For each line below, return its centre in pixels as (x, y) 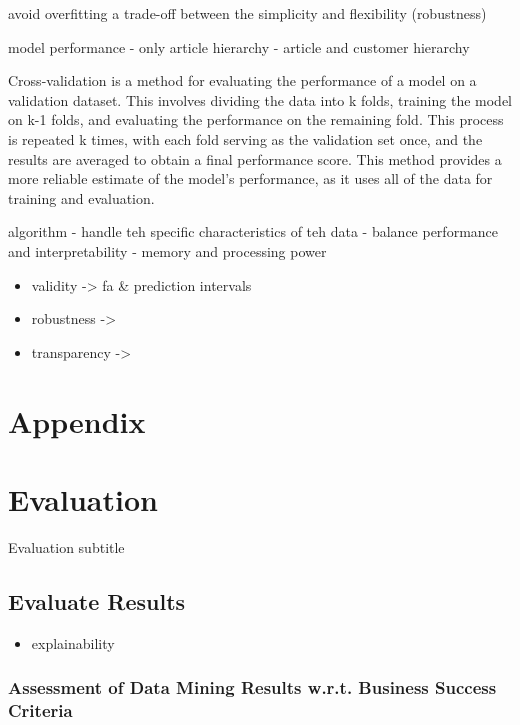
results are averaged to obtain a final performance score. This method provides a (255, 158)
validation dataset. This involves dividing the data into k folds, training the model (260, 99)
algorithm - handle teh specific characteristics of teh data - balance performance (253, 231)
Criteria (40, 710)
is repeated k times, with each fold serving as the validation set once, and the (245, 138)
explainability (73, 642)
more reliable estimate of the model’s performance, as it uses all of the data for (250, 178)
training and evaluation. (81, 197)
